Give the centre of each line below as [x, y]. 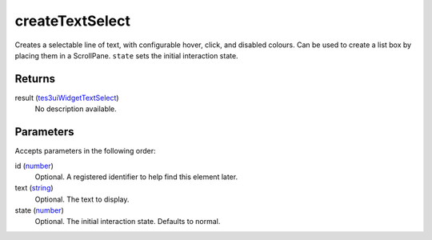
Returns [35, 79]
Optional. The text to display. [82, 199]
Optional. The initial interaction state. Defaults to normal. [128, 222]
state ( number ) [39, 210]
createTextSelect [73, 21]
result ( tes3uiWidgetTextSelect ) [67, 98]
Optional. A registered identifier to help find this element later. [136, 177]
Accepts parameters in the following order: [85, 151]
